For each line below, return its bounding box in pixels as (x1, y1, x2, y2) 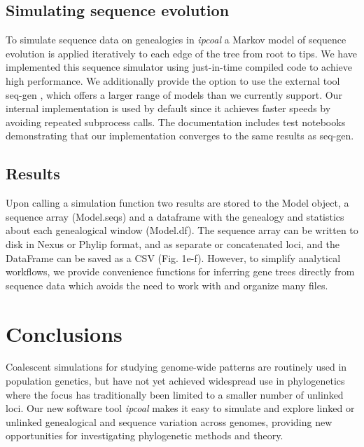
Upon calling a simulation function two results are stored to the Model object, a (6, 195, 349, 210)
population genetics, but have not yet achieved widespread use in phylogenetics (6, 373, 345, 388)
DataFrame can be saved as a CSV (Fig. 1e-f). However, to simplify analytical (6, 250, 341, 265)
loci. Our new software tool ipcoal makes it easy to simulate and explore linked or (6, 401, 355, 415)
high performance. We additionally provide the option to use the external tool (6, 73, 340, 88)
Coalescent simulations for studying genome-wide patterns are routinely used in (6, 359, 347, 374)
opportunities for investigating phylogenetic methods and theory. (6, 428, 283, 443)
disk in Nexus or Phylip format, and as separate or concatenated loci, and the (6, 236, 340, 251)
